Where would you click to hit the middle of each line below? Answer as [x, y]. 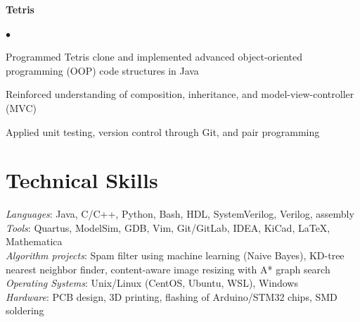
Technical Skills [82, 180]
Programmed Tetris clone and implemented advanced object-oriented [154, 57]
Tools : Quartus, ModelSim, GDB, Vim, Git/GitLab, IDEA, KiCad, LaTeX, [168, 227]
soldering [25, 310]
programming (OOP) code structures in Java [102, 70]
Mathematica [34, 241]
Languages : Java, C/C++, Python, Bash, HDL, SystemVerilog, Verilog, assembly [180, 214]
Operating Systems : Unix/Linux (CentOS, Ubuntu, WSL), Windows [152, 283]
